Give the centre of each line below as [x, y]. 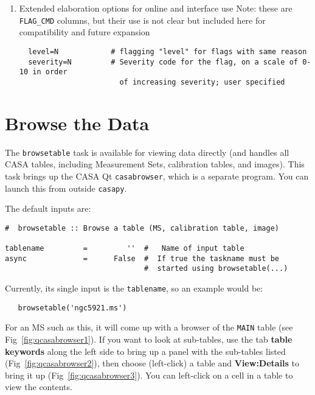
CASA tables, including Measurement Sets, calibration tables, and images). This [155, 164]
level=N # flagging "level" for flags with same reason [168, 51]
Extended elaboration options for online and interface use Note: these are [156, 8]
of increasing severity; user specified [202, 82]
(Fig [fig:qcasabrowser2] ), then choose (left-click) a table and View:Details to [152, 363]
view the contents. [39, 387]
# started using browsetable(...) [216, 269]
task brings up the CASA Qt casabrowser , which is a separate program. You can [157, 176]
